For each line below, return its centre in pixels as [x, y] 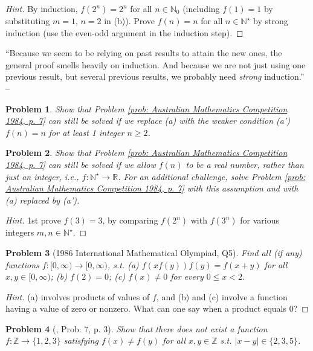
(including [201, 8]
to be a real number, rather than [245, 164]
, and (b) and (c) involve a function [222, 296]
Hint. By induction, [42, 8]
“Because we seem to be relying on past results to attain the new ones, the [144, 53]
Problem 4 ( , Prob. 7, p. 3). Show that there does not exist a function [137, 328]
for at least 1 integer [86, 132]
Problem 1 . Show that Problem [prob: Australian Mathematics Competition [147, 108]
